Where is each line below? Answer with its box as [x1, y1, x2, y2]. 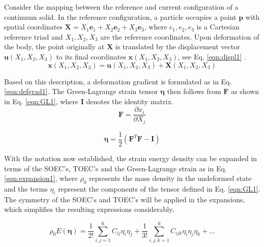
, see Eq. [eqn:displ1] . [178, 51, 246, 61]
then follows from [167, 86, 221, 97]
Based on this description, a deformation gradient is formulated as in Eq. [4, 76, 232, 86]
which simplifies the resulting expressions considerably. [4, 204, 174, 214]
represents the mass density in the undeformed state [89, 173, 252, 183]
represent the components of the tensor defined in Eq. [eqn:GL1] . [58, 183, 260, 194]
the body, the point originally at [4, 41, 105, 52]
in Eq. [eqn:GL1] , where [4, 96, 79, 106]
